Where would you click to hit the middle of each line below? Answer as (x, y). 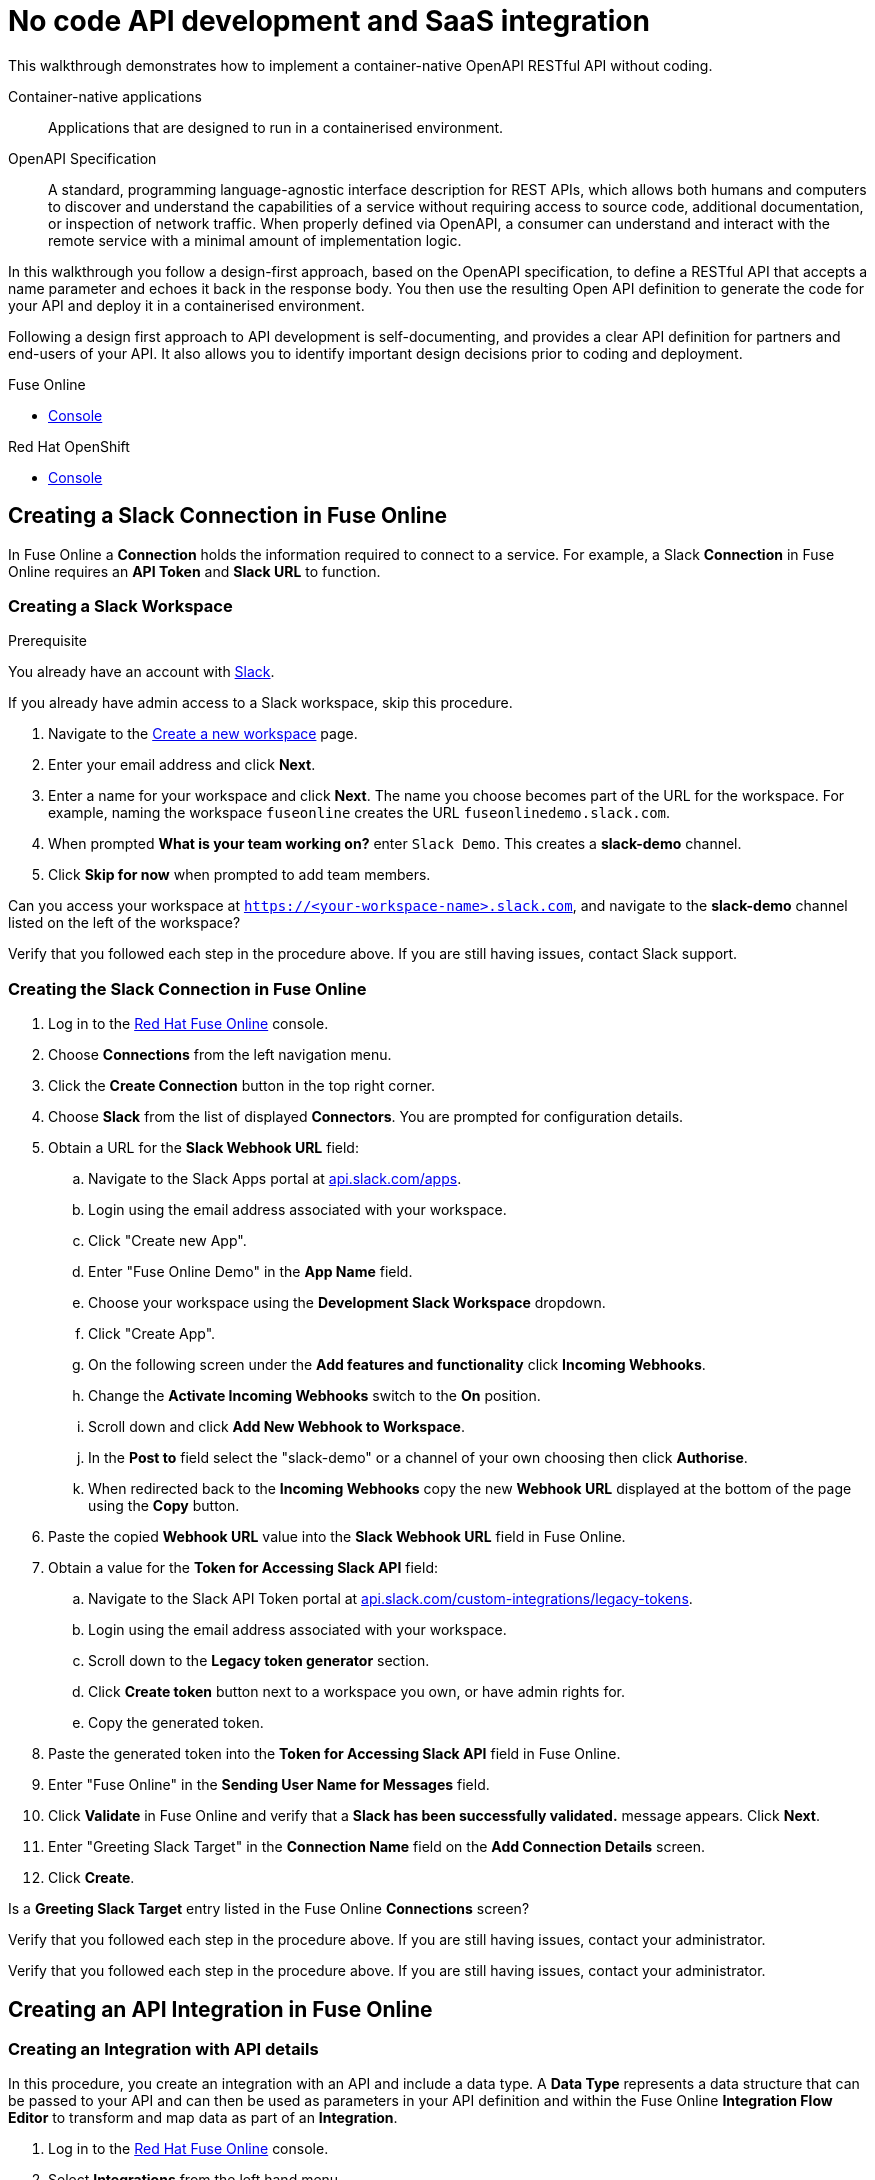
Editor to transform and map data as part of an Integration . (203, 2118)
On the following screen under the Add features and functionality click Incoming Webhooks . (397, 1365)
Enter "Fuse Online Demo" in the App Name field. (250, 1272)
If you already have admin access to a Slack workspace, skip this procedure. (260, 703)
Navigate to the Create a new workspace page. (203, 734)
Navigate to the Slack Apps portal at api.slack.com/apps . (275, 1179)
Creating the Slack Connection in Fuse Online (187, 988)
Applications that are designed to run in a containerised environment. (276, 127)
